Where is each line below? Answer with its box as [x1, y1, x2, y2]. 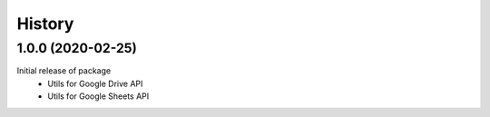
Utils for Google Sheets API [47, 91, 150, 102]
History [16, 14, 74, 34]
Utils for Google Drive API [47, 78, 143, 89]
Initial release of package [16, 65, 112, 76]
